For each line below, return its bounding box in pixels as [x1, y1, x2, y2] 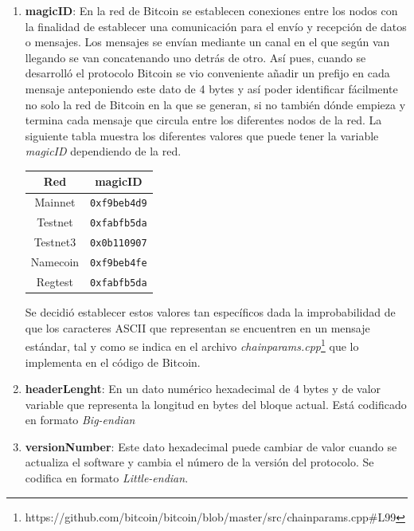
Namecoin [30, 254, 80, 270]
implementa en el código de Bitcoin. [25, 353, 201, 370]
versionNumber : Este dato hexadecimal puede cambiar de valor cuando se [25, 438, 397, 454]
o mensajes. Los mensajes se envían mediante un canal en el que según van [25, 33, 390, 50]
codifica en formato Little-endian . [25, 470, 189, 486]
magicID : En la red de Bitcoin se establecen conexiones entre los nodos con [25, 2, 398, 18]
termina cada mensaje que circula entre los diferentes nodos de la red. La [25, 112, 382, 128]
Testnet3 [33, 234, 76, 250]
